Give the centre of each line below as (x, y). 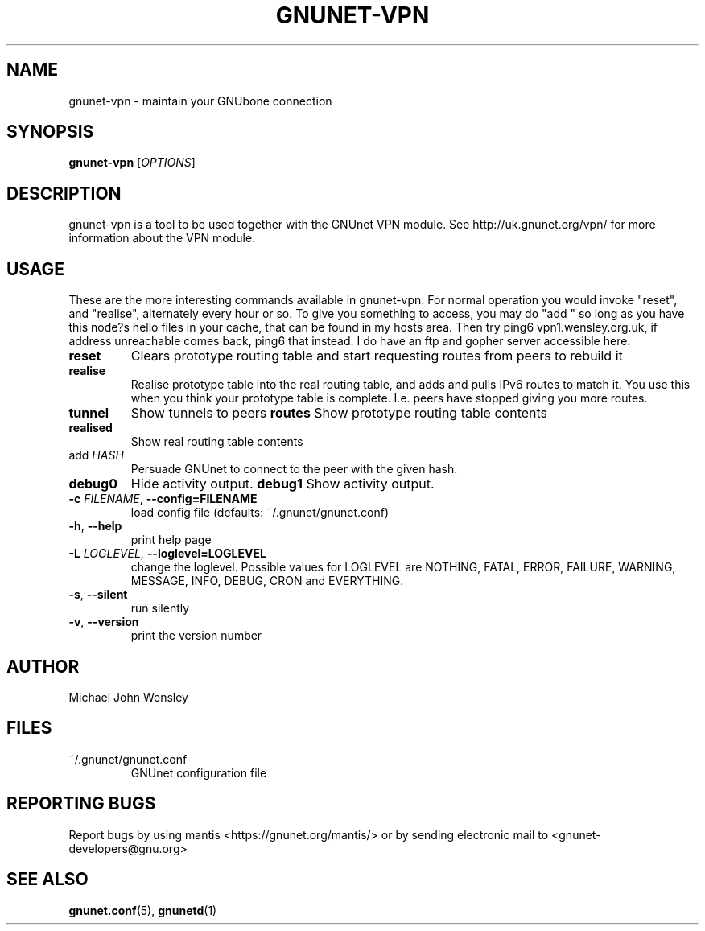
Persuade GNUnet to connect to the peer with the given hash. (294, 469)
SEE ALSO (47, 880)
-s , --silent (98, 595)
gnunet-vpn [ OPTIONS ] (132, 163)
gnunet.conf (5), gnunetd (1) (143, 910)
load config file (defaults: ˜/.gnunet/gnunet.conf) (260, 513)
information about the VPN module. (162, 238)
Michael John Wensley (128, 697)
